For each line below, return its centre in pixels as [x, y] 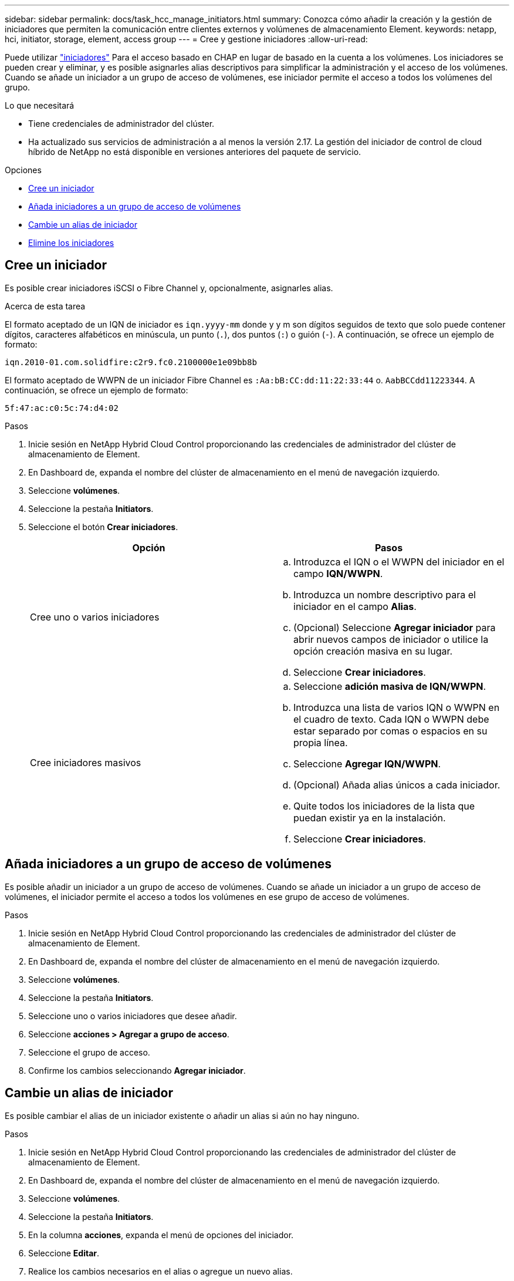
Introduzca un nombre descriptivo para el [385, 594]
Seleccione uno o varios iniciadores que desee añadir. [133, 1016]
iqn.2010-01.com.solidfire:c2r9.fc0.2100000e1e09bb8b [131, 362]
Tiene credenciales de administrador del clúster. [121, 124]
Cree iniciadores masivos [86, 762]
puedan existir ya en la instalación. [370, 818]
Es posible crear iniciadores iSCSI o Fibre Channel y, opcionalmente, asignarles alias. [169, 288]
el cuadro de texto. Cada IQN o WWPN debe [391, 719]
